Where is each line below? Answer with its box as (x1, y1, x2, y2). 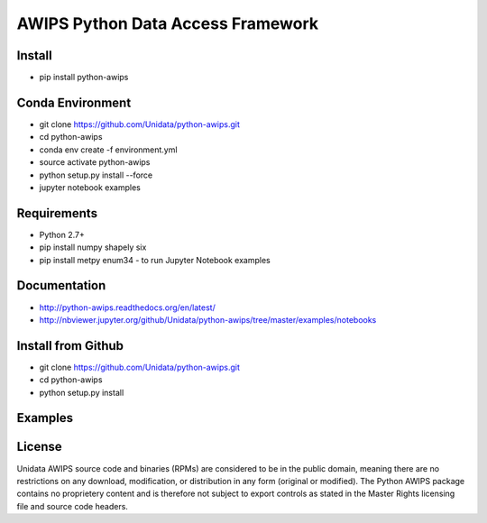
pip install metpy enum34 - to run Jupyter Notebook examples (39, 254, 271, 265)
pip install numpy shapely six (39, 242, 147, 252)
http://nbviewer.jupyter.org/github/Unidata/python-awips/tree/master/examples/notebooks (39, 314, 377, 325)
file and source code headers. (16, 500, 128, 511)
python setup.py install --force (39, 170, 153, 180)
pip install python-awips (39, 72, 129, 83)
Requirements (16, 206, 98, 221)
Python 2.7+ (39, 229, 86, 240)
